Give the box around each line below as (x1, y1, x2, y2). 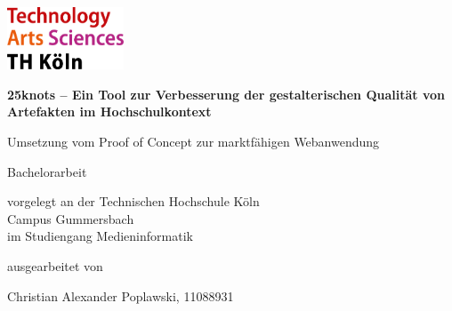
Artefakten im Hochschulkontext (7, 102, 212, 121)
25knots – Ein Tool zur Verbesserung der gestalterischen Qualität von (7, 84, 445, 103)
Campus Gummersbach (7, 209, 134, 227)
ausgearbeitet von (7, 257, 103, 275)
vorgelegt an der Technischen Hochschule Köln (7, 192, 260, 211)
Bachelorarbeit (7, 162, 87, 180)
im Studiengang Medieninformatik (7, 227, 193, 245)
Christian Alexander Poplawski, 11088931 (7, 286, 234, 305)
